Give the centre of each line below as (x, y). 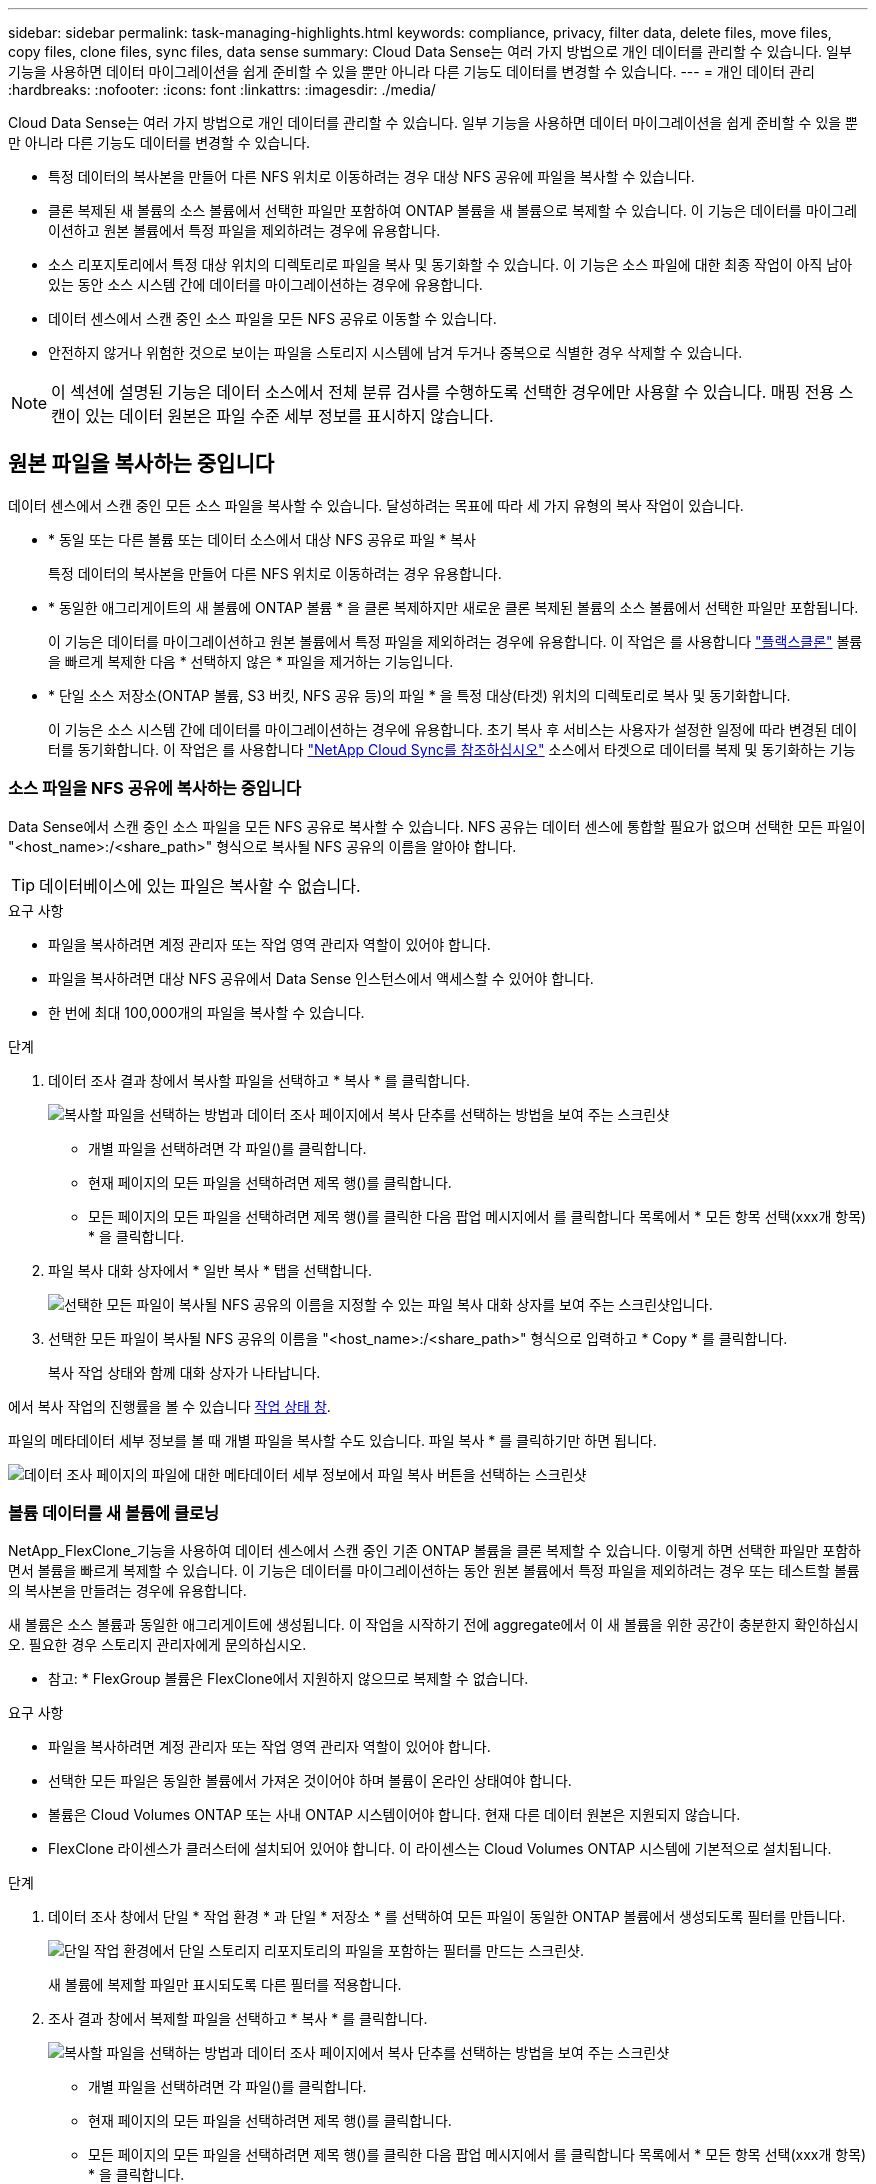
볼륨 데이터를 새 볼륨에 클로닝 (114, 1512)
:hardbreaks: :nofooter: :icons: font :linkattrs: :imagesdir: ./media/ (222, 89)
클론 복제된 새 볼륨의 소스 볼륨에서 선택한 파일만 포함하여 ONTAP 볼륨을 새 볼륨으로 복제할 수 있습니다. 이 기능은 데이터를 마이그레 (453, 210)
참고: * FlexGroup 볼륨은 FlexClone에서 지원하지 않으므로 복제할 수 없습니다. (288, 1679)
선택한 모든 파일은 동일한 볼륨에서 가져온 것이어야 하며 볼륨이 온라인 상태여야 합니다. (310, 1781)
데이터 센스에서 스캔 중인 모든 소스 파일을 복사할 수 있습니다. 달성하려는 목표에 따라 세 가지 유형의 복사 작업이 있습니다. (376, 505)
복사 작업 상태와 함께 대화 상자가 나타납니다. (184, 1372)
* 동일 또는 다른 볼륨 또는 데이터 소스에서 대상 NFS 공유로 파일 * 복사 (262, 539)
